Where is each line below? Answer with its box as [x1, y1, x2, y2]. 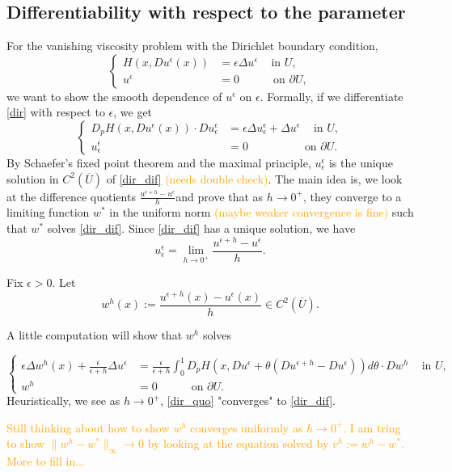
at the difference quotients [6, 188, 136, 204]
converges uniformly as [190, 419, 303, 436]
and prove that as [175, 188, 264, 204]
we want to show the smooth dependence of [6, 87, 222, 104]
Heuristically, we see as [6, 392, 120, 409]
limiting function [6, 204, 90, 221]
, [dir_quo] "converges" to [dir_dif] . [160, 392, 336, 409]
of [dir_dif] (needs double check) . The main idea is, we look [106, 170, 403, 187]
